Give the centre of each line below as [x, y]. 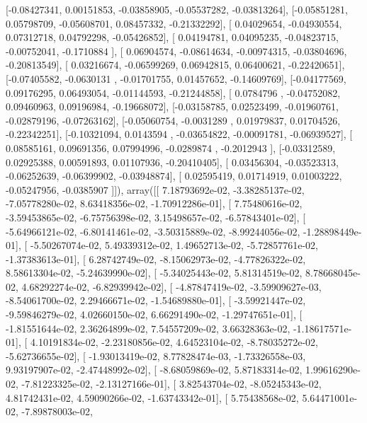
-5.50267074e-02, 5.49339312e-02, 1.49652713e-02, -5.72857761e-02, [174, 245]
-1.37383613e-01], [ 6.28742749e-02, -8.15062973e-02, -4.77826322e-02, [156, 259]
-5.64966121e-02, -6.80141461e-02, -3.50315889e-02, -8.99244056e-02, [153, 231]
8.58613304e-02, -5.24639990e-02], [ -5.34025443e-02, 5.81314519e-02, [154, 273]
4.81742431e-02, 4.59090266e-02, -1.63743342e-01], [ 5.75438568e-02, [152, 397]
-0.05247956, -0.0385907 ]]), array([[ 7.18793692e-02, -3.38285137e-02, [155, 189]
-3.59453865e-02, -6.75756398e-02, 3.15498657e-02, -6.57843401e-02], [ [156, 217]
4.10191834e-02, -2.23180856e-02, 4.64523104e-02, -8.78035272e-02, [174, 342]
